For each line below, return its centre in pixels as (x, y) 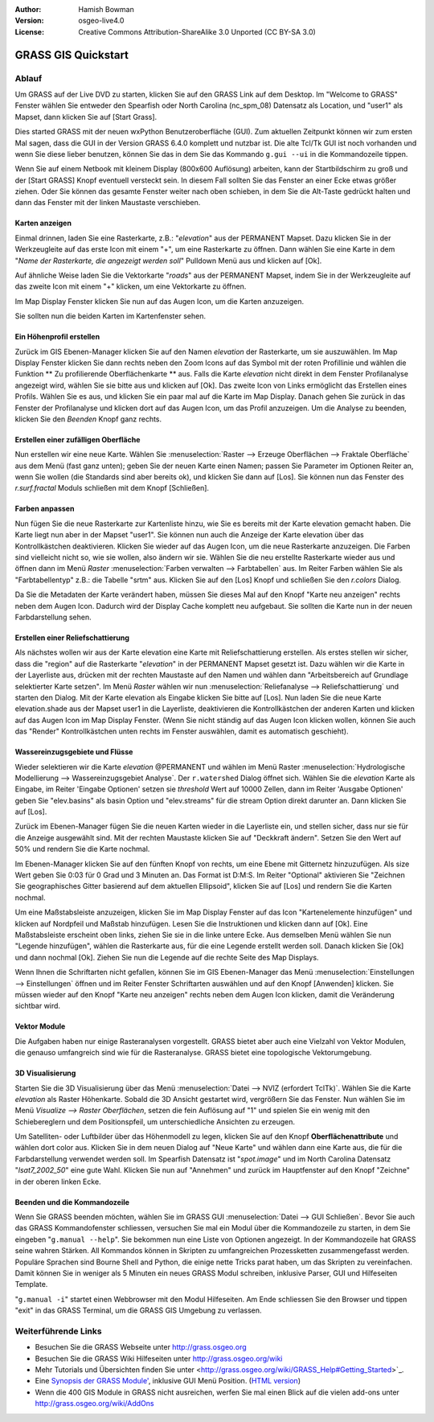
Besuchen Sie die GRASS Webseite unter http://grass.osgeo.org (141, 1347)
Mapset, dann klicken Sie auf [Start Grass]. (86, 117)
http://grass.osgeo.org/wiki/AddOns (94, 1404)
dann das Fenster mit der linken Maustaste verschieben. (108, 203)
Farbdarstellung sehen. (53, 617)
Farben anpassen (45, 509)
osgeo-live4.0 (101, 21)
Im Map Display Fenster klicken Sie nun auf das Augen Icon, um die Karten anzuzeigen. (160, 301)
